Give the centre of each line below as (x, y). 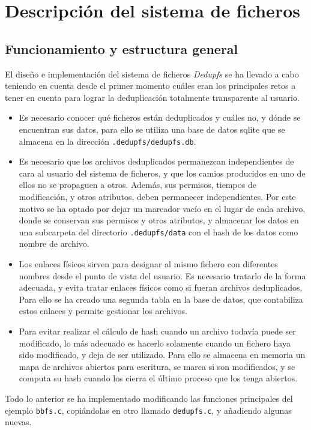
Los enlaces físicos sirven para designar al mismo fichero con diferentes (148, 264)
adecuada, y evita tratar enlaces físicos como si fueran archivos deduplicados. (161, 287)
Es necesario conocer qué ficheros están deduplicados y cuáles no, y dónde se (160, 117)
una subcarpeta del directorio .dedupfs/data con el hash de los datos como (159, 232)
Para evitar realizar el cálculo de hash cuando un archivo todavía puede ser (157, 331)
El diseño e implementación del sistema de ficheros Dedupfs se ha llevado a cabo (152, 74)
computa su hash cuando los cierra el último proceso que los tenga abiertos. (158, 378)
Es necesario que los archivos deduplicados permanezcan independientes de (156, 161)
